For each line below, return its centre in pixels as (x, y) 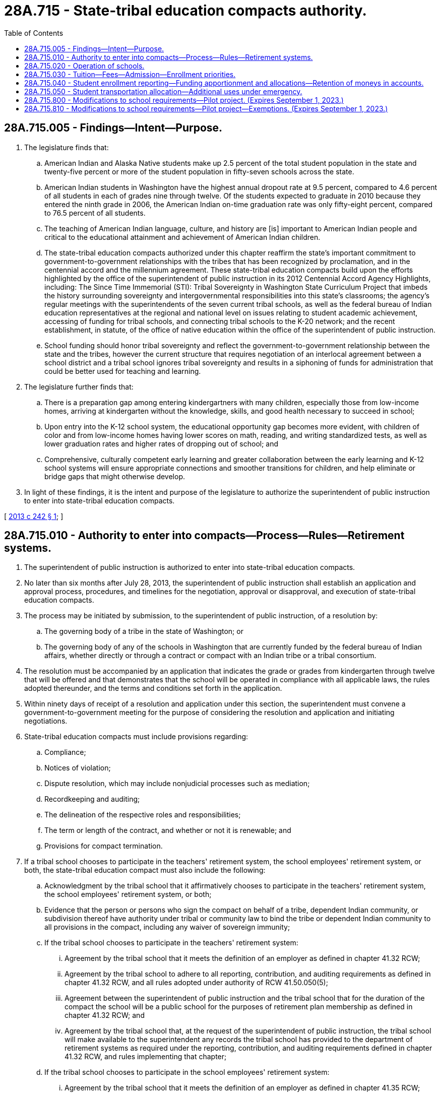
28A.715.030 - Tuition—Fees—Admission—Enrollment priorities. (130, 74)
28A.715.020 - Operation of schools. (84, 66)
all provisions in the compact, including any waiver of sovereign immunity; (167, 927)
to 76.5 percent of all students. (95, 213)
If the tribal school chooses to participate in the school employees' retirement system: (187, 1072)
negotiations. (46, 721)
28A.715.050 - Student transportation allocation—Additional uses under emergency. (163, 91)
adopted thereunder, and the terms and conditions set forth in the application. (153, 688)
